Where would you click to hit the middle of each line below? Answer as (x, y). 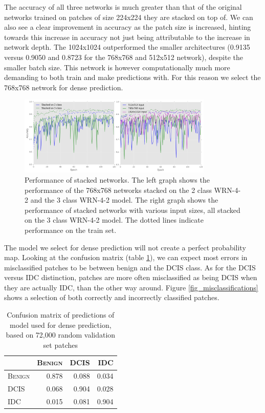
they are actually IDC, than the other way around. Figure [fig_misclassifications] (131, 287)
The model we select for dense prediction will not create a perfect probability (125, 247)
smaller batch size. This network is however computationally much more (117, 67)
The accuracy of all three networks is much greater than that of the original (123, 7)
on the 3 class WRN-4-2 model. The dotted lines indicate (114, 220)
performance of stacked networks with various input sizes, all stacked (132, 210)
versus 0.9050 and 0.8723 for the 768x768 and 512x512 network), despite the (124, 57)
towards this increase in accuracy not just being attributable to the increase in (127, 37)
